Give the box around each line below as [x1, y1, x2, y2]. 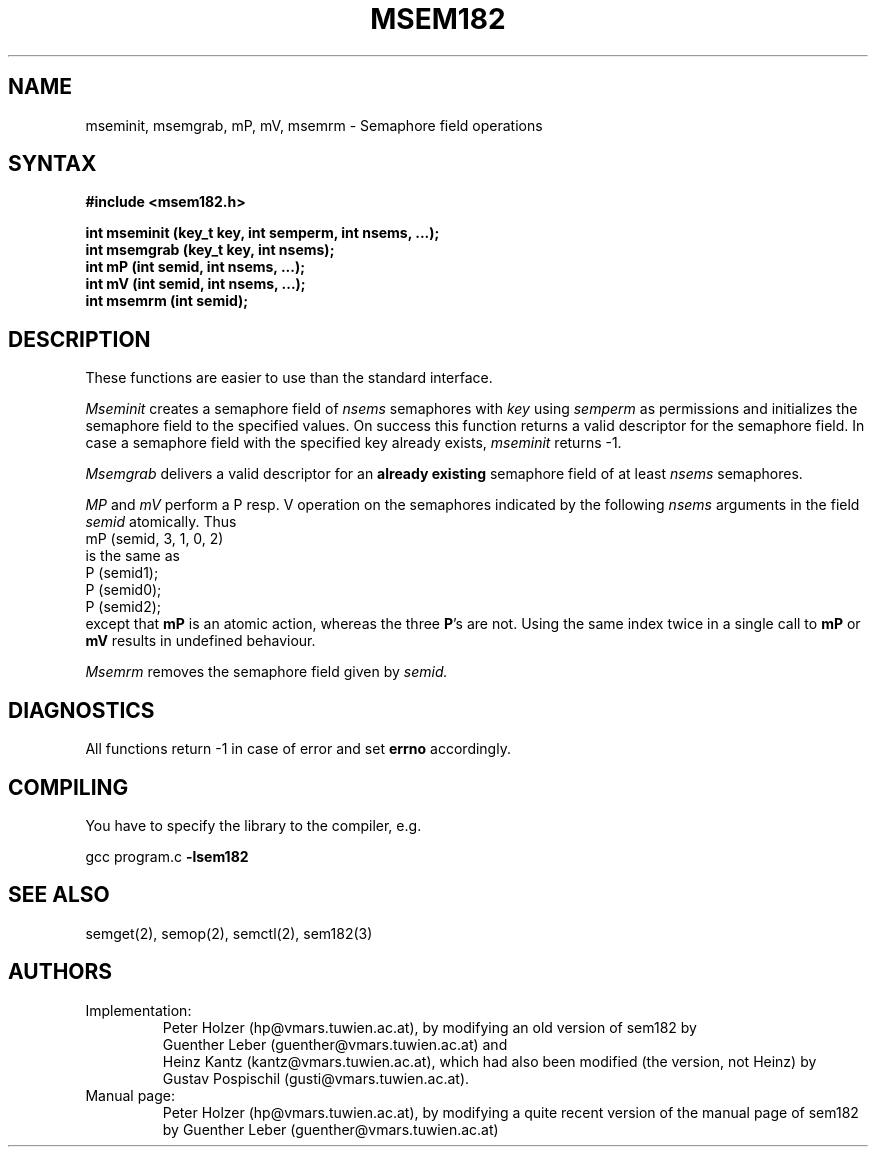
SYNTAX [8, 151, 97, 177]
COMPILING [8, 774, 129, 800]
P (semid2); [85, 598, 162, 616]
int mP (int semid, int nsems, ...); [85, 258, 306, 276]
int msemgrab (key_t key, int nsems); [85, 241, 335, 259]
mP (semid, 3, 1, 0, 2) [85, 530, 224, 548]
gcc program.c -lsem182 [85, 847, 249, 865]
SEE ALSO [8, 882, 110, 908]
